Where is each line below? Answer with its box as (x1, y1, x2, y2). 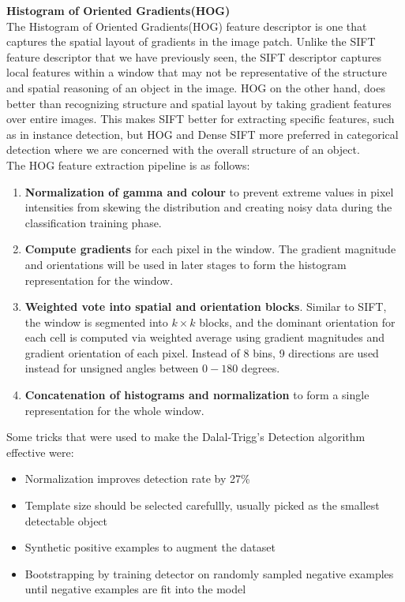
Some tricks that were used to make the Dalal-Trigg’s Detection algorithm (6, 428, 366, 445)
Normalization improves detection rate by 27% (24, 470, 250, 487)
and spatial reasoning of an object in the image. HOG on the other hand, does (6, 79, 385, 95)
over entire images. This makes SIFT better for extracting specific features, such (6, 110, 395, 127)
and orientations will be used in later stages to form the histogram (24, 256, 347, 272)
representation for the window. (24, 271, 174, 288)
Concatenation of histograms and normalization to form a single (24, 387, 369, 403)
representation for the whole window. (24, 402, 204, 418)
